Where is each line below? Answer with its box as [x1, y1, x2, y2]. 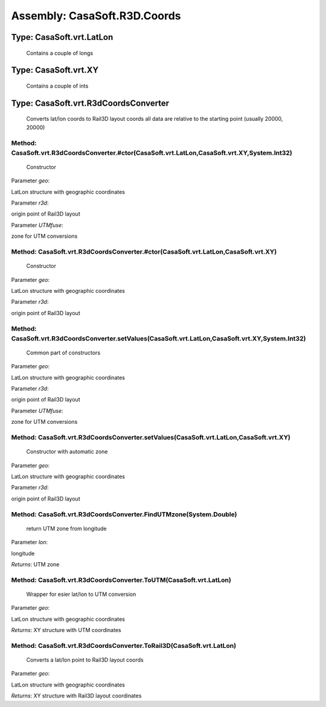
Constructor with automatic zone [26, 448, 108, 455]
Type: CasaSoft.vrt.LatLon [11, 32, 113, 42]
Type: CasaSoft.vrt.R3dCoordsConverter [11, 98, 170, 108]
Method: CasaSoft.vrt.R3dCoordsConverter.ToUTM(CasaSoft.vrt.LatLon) [11, 575, 232, 584]
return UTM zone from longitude [26, 525, 107, 532]
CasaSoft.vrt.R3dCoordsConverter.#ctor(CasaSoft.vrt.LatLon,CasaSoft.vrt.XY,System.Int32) [11, 149, 293, 157]
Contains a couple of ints [26, 82, 89, 89]
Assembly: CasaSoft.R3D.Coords [11, 9, 181, 22]
